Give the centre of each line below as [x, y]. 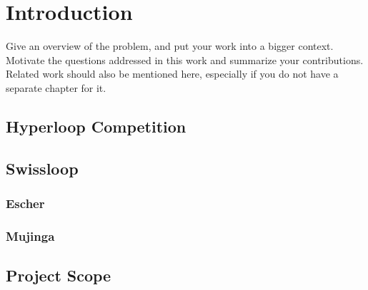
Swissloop [42, 168]
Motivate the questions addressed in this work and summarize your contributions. [185, 59]
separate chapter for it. [56, 87]
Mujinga [30, 235]
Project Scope [59, 275]
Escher [25, 203]
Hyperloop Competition [96, 126]
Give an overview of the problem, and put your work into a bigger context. [170, 46]
